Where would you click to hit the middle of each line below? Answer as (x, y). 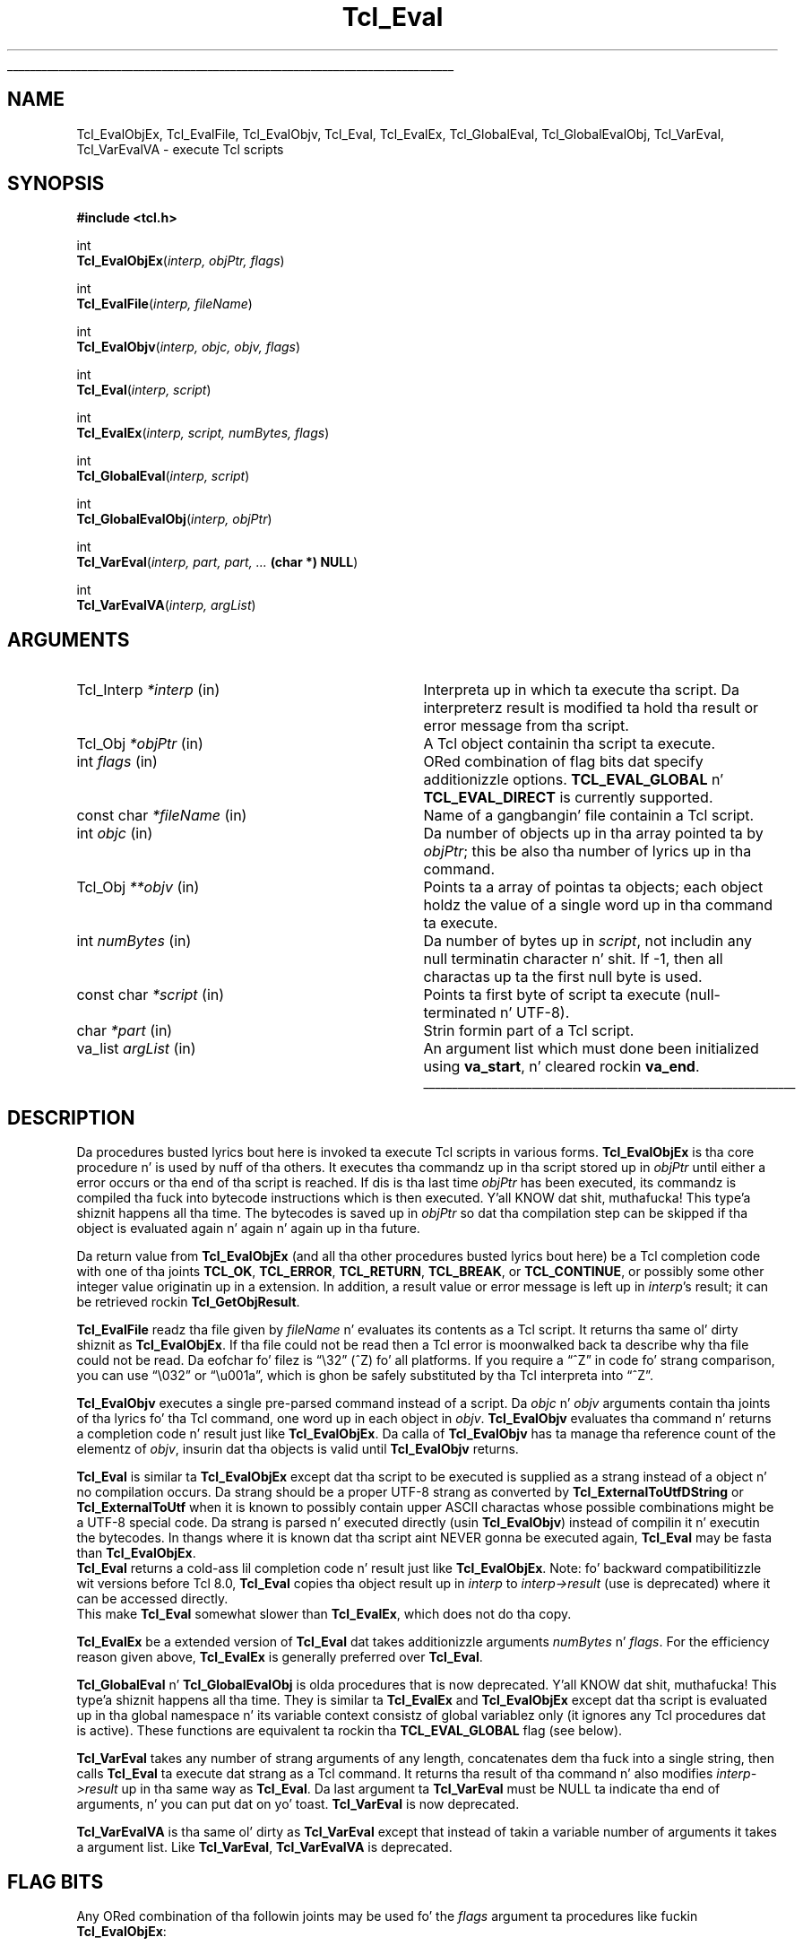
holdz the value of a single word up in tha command (598, 905)
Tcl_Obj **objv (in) (138, 887)
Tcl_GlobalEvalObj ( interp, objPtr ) (174, 519)
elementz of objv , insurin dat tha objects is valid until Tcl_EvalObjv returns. (298, 1449)
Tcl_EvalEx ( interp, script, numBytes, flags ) (203, 433)
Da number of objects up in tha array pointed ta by (593, 834)
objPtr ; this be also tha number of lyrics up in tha (587, 851)
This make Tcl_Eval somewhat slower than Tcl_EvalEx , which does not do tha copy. (324, 1614)
